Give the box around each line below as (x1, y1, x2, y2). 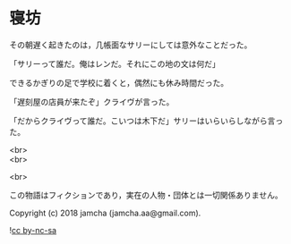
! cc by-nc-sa (9, 224, 56, 235)
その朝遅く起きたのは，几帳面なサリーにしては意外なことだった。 (9, 39, 252, 50)
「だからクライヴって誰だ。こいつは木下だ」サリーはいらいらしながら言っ (9, 115, 284, 126)
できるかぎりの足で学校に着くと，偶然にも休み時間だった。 (9, 77, 229, 88)
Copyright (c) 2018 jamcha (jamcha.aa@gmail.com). (9, 207, 201, 218)
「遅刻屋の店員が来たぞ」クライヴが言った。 (9, 96, 175, 107)
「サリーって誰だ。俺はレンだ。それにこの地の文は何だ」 (9, 58, 221, 69)
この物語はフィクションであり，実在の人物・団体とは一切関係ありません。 (9, 189, 284, 200)
